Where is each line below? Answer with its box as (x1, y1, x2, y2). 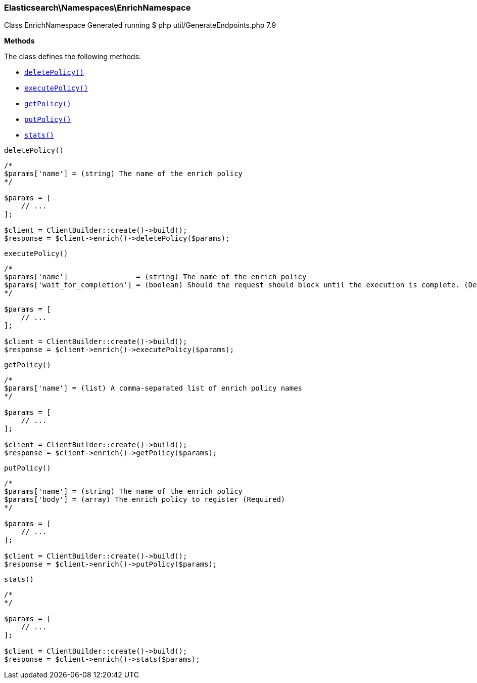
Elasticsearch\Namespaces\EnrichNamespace (4, 3, 191, 13)
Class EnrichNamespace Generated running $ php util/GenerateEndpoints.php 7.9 (4, 21, 276, 30)
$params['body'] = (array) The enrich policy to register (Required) (4, 495, 285, 504)
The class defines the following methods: (4, 52, 141, 61)
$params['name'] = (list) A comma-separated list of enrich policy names (4, 384, 303, 393)
